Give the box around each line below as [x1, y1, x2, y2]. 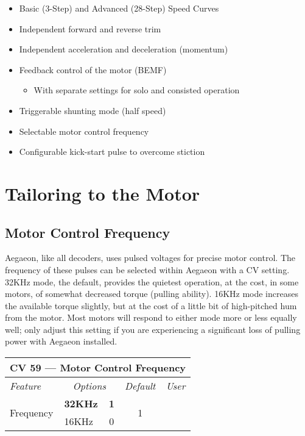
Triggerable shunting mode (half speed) [19, 104, 166, 116]
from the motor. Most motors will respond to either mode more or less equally [5, 311, 297, 324]
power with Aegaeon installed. [5, 335, 117, 348]
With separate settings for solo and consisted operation [33, 84, 240, 96]
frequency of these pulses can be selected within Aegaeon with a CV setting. [5, 263, 290, 276]
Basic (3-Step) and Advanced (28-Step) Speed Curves [19, 2, 219, 14]
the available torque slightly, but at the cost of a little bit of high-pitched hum [5, 299, 297, 312]
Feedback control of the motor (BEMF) [19, 63, 167, 76]
